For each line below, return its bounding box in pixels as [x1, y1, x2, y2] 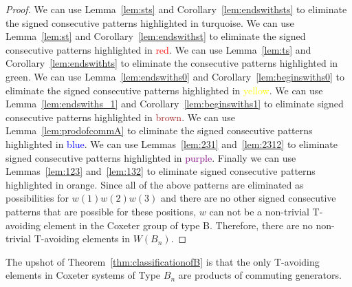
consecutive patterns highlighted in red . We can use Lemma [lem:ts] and [5, 42, 311, 56]
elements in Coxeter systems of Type [5, 268, 161, 282]
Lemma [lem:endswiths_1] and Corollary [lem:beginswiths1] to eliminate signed [5, 96, 344, 111]
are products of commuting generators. [178, 268, 342, 282]
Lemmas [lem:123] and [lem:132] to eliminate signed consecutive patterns [5, 164, 316, 178]
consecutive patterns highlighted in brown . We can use [5, 109, 235, 124]
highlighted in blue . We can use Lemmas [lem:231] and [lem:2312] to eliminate [5, 136, 338, 151]
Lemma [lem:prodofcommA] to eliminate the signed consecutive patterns [5, 123, 313, 138]
